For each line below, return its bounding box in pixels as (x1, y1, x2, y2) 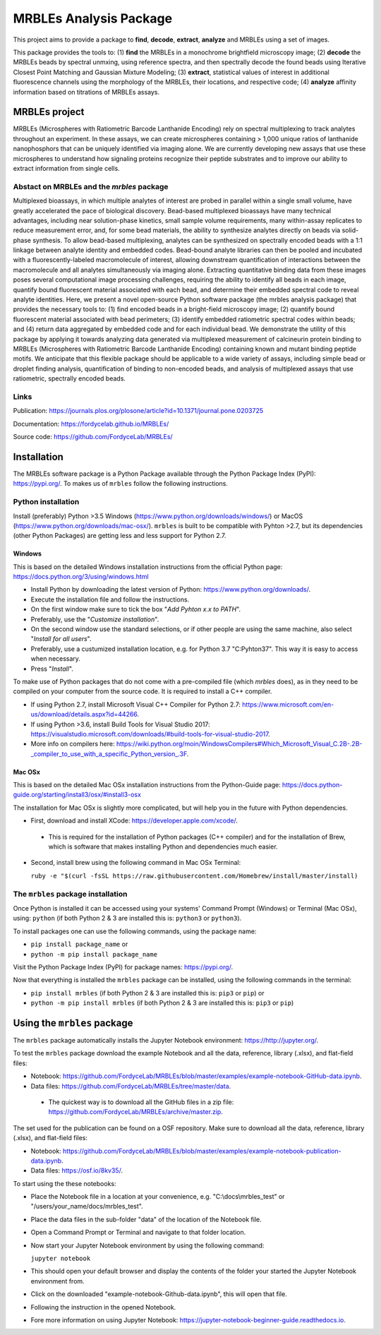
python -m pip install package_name (30, 950, 158, 958)
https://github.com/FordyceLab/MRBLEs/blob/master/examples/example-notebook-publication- (62, 1147, 341, 1155)
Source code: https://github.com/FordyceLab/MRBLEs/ (13, 433, 173, 441)
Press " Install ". (30, 664, 74, 673)
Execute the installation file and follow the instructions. (30, 595, 190, 604)
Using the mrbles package (13, 1017, 133, 1029)
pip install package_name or (30, 940, 128, 949)
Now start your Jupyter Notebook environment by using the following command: (30, 1241, 265, 1250)
